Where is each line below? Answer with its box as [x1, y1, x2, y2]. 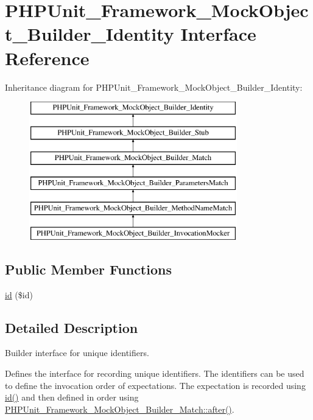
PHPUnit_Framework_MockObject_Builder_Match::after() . [5, 402, 234, 415]
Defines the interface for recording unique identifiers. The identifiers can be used [5, 367, 304, 380]
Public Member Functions [5, 259, 172, 278]
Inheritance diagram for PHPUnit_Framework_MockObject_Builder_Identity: [5, 80, 303, 93]
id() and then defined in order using [5, 391, 139, 404]
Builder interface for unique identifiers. [5, 346, 149, 359]
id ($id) [5, 288, 33, 301]
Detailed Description [5, 318, 138, 337]
